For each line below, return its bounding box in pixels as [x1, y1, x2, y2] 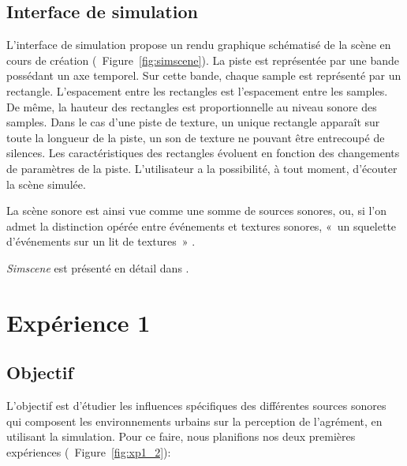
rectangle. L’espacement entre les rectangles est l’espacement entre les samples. [6, 82, 388, 99]
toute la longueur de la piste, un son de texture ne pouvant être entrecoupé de [6, 129, 385, 145]
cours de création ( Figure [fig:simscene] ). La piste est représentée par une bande [6, 51, 400, 68]
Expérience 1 [6, 306, 151, 338]
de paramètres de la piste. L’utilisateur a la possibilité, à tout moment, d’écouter [6, 160, 398, 176]
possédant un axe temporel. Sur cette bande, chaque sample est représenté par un [6, 67, 401, 84]
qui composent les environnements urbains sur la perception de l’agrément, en [6, 412, 383, 429]
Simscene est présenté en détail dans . [6, 259, 189, 276]
